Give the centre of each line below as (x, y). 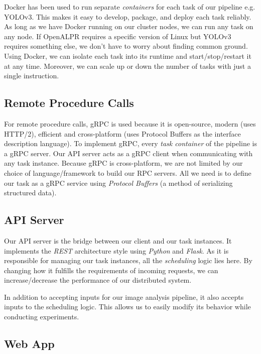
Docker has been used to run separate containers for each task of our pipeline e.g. (130, 7)
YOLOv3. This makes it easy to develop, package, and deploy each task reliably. (128, 16)
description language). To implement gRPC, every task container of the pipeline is (130, 143)
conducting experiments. (42, 317)
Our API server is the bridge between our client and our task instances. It (118, 240)
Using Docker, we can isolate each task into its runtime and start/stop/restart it (128, 55)
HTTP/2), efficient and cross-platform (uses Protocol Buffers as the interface (122, 133)
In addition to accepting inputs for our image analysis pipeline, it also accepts (124, 297)
